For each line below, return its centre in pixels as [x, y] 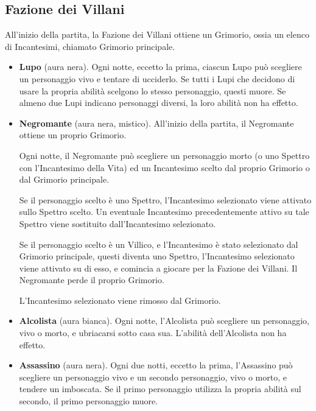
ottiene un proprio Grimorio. [73, 135]
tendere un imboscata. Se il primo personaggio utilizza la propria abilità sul [160, 389]
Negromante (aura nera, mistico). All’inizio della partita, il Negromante [156, 123]
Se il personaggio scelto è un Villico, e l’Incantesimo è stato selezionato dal [159, 244]
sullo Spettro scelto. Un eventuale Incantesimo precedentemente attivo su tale [164, 212]
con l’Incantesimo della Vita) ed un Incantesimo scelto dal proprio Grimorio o [164, 167]
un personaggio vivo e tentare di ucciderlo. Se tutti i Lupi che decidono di [157, 78]
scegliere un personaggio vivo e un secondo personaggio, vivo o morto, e [153, 377]
